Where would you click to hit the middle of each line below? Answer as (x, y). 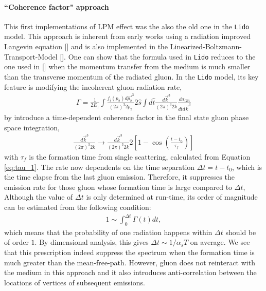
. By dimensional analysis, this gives (92, 242)
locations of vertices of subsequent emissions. (75, 282)
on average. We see (220, 242)
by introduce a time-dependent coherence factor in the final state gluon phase (127, 117)
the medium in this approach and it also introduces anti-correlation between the (130, 272)
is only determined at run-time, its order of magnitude (172, 197)
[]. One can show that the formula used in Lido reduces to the (158, 56)
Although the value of (39, 197)
